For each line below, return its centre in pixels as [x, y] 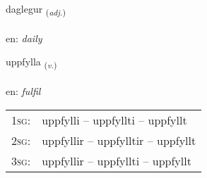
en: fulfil [23, 91]
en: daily [24, 38]
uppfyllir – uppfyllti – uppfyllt [117, 160]
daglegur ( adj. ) [36, 9]
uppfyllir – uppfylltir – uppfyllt [119, 140]
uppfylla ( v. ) [31, 63]
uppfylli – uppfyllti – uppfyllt [114, 120]
